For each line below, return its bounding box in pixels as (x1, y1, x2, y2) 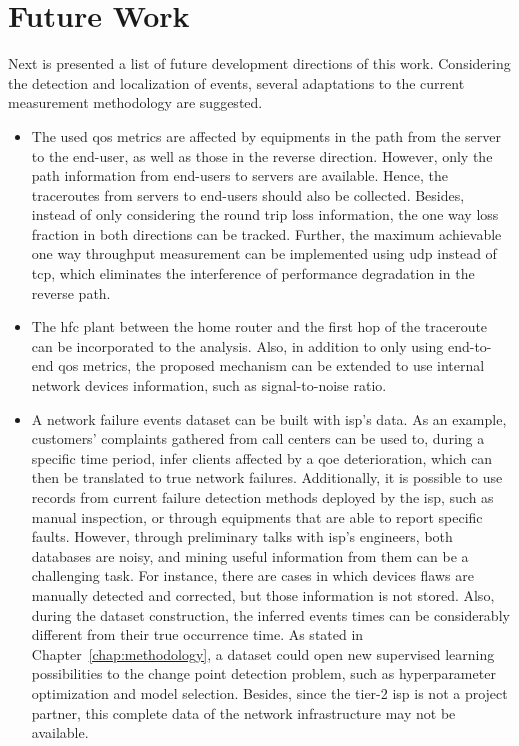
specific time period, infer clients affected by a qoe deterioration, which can (31, 447, 493, 468)
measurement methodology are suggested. (8, 92, 263, 113)
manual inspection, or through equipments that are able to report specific (31, 506, 483, 527)
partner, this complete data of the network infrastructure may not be (31, 702, 456, 723)
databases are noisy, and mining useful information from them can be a (31, 545, 469, 566)
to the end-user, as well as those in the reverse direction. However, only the (31, 145, 493, 166)
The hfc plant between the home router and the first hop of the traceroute (31, 316, 488, 337)
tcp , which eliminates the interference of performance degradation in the (31, 263, 475, 284)
